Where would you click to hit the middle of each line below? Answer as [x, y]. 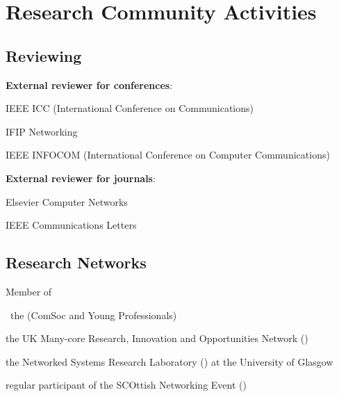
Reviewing [44, 55]
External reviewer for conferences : [89, 84]
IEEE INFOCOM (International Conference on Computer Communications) [168, 155]
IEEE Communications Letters [71, 225]
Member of [29, 291]
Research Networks [76, 262]
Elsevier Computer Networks [67, 201]
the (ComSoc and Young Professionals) [93, 315]
